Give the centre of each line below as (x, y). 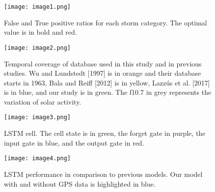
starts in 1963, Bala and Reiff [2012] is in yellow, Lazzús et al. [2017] (107, 82)
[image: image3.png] (38, 117)
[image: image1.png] (38, 7)
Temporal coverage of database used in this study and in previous (103, 63)
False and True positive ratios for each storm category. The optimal (106, 22)
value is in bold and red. (40, 32)
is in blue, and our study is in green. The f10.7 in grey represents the (108, 92)
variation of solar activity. (43, 101)
